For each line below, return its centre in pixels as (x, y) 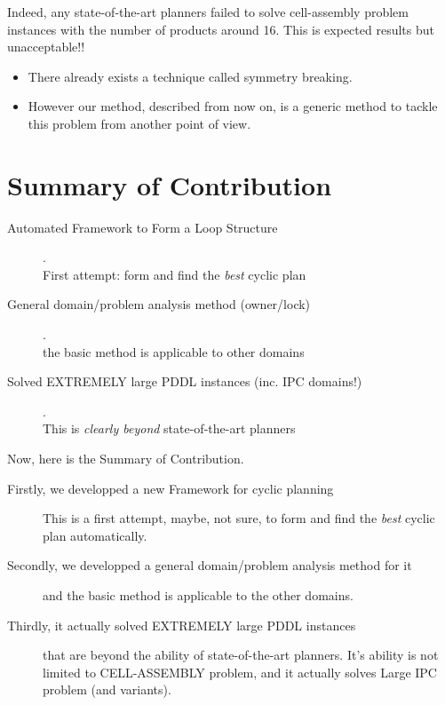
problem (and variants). (107, 689)
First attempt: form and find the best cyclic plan (175, 274)
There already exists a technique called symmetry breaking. (190, 76)
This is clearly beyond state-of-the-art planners (169, 428)
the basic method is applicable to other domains (174, 351)
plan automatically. (95, 535)
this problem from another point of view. (139, 123)
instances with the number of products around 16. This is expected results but (221, 29)
